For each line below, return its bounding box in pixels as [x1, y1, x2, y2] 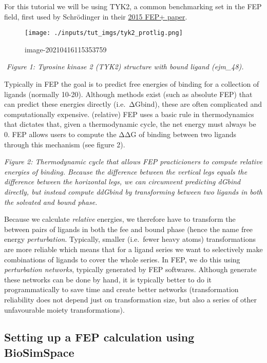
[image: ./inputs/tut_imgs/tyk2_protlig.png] [25, 29, 183, 37]
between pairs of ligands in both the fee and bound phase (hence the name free [4, 223, 253, 234]
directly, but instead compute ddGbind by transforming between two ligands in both [4, 186, 263, 197]
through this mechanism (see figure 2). [4, 139, 125, 149]
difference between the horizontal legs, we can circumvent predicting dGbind [4, 176, 241, 187]
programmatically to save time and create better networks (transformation [4, 284, 239, 295]
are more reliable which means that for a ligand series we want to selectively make [4, 243, 263, 254]
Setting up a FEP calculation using [4, 329, 195, 345]
